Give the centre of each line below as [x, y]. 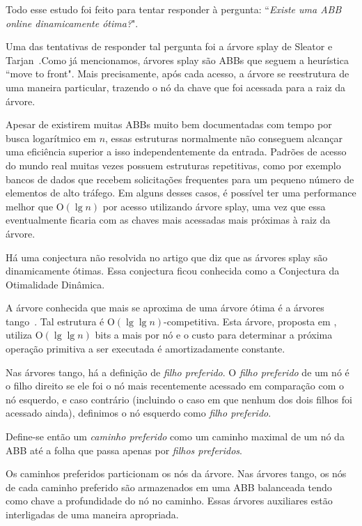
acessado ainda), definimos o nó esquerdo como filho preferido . [139, 413]
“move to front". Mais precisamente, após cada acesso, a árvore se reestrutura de [178, 74]
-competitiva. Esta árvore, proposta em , [250, 321]
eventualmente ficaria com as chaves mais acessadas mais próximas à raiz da [168, 220]
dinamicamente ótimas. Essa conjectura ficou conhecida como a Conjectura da [173, 271]
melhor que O [35, 206]
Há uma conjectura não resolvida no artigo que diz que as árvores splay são [167, 257]
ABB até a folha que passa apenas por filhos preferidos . [124, 450]
